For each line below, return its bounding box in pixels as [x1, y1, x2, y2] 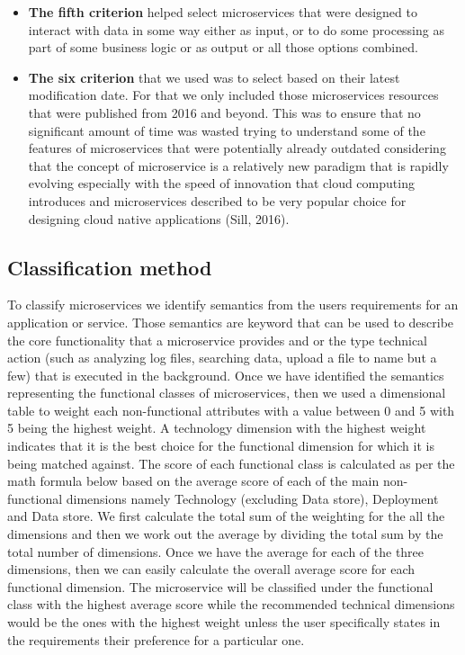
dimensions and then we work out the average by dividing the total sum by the [7, 525, 443, 543]
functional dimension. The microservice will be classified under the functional [7, 577, 434, 596]
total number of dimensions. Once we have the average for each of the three [7, 542, 425, 561]
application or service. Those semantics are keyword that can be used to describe [7, 312, 454, 331]
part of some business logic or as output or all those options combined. [28, 38, 418, 57]
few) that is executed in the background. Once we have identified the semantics [7, 365, 444, 384]
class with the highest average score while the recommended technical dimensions [7, 595, 455, 614]
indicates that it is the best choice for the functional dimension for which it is [7, 436, 434, 455]
